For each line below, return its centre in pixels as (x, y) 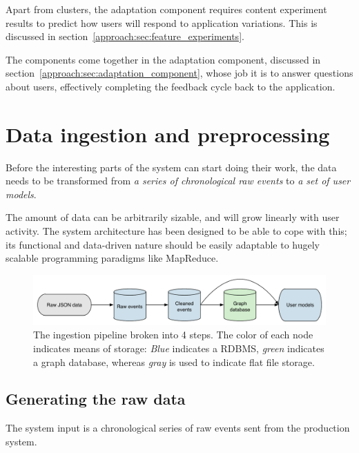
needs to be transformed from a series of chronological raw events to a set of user (178, 181)
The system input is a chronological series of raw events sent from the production (178, 428)
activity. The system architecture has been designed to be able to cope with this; (176, 231)
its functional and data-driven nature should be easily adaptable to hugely (163, 244)
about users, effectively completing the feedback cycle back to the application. (171, 86)
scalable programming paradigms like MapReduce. (112, 258)
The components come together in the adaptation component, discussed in (163, 59)
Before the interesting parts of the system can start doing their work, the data (171, 167)
